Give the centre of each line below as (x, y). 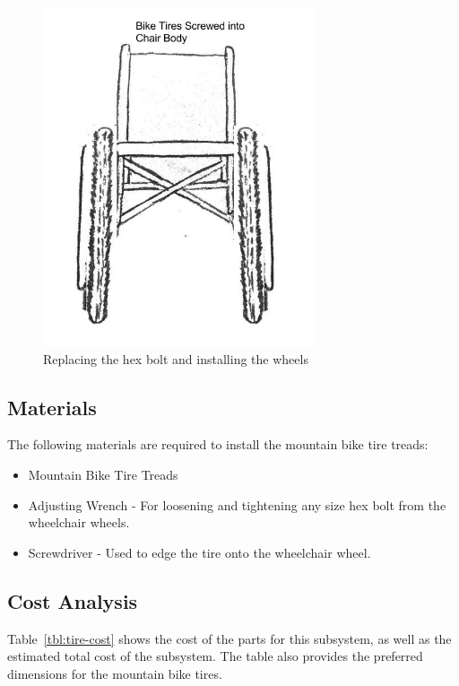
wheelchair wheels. (79, 522)
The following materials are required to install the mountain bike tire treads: (218, 444)
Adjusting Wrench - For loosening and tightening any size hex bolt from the (237, 504)
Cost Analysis (73, 600)
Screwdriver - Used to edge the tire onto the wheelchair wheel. (199, 552)
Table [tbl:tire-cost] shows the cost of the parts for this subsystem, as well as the (229, 638)
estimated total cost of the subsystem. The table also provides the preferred (215, 656)
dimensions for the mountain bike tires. (115, 673)
